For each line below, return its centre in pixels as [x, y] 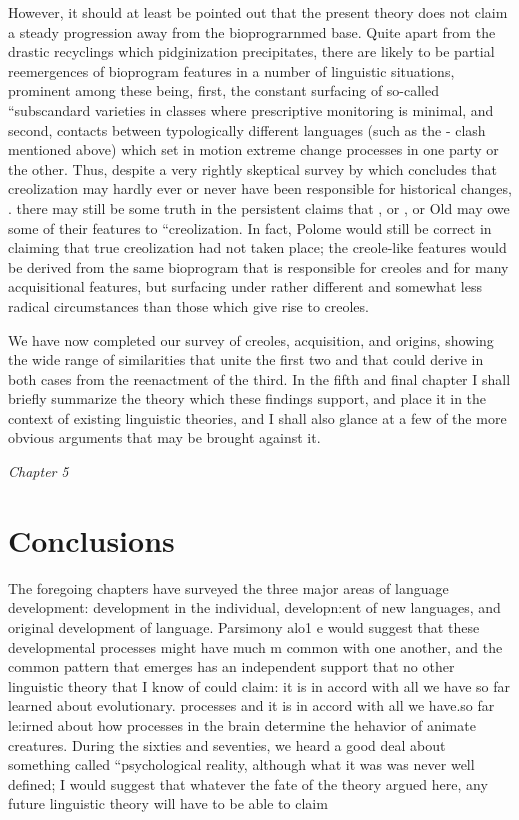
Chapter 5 [38, 471]
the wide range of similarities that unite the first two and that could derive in [246, 359]
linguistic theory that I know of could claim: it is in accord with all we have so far [259, 685]
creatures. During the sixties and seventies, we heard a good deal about [227, 744]
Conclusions [91, 539]
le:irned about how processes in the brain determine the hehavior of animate [242, 724]
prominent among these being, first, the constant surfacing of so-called [224, 90]
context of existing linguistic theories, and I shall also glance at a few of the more [257, 417]
